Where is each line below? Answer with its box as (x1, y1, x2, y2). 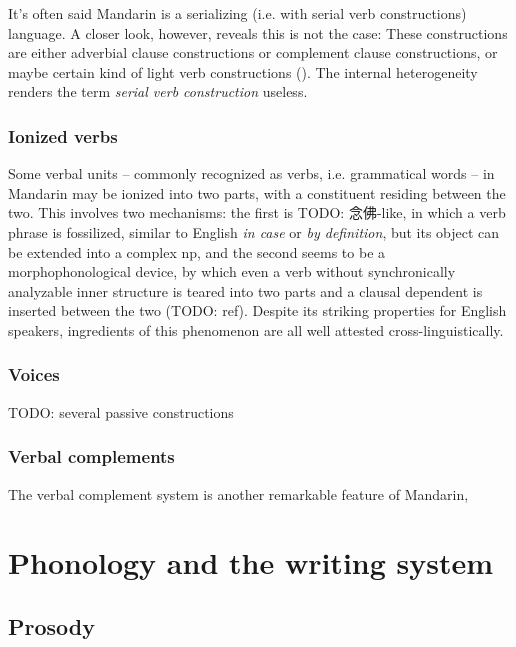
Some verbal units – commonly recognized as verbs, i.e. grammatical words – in (8, 163, 495, 184)
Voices (8, 362, 60, 387)
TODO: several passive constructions (8, 401, 234, 422)
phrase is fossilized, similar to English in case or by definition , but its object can (8, 221, 500, 242)
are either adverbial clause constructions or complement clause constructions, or (8, 42, 498, 63)
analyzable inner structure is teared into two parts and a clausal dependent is (8, 280, 483, 301)
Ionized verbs (8, 123, 118, 148)
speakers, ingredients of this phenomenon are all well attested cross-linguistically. (8, 319, 504, 340)
